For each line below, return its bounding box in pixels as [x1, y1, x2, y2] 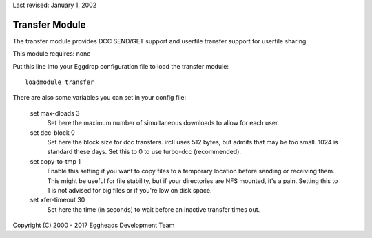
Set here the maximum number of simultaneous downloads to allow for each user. [47, 119, 280, 127]
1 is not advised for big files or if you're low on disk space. [47, 186, 213, 194]
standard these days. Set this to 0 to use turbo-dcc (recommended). [47, 148, 241, 156]
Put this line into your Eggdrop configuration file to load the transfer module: [12, 62, 229, 70]
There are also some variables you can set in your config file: [12, 94, 186, 102]
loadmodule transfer [25, 78, 94, 86]
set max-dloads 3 [30, 109, 80, 117]
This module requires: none [12, 50, 91, 58]
